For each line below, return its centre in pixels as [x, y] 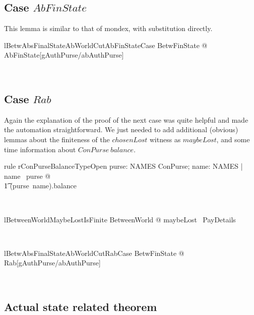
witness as [165, 139]
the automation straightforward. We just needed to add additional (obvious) [121, 129]
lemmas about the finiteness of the [57, 139]
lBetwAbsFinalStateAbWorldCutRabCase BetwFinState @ [94, 253]
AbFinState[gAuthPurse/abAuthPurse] [64, 55]
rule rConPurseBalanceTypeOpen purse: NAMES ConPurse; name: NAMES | [123, 166]
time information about [40, 149]
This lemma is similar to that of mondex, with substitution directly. [108, 28]
